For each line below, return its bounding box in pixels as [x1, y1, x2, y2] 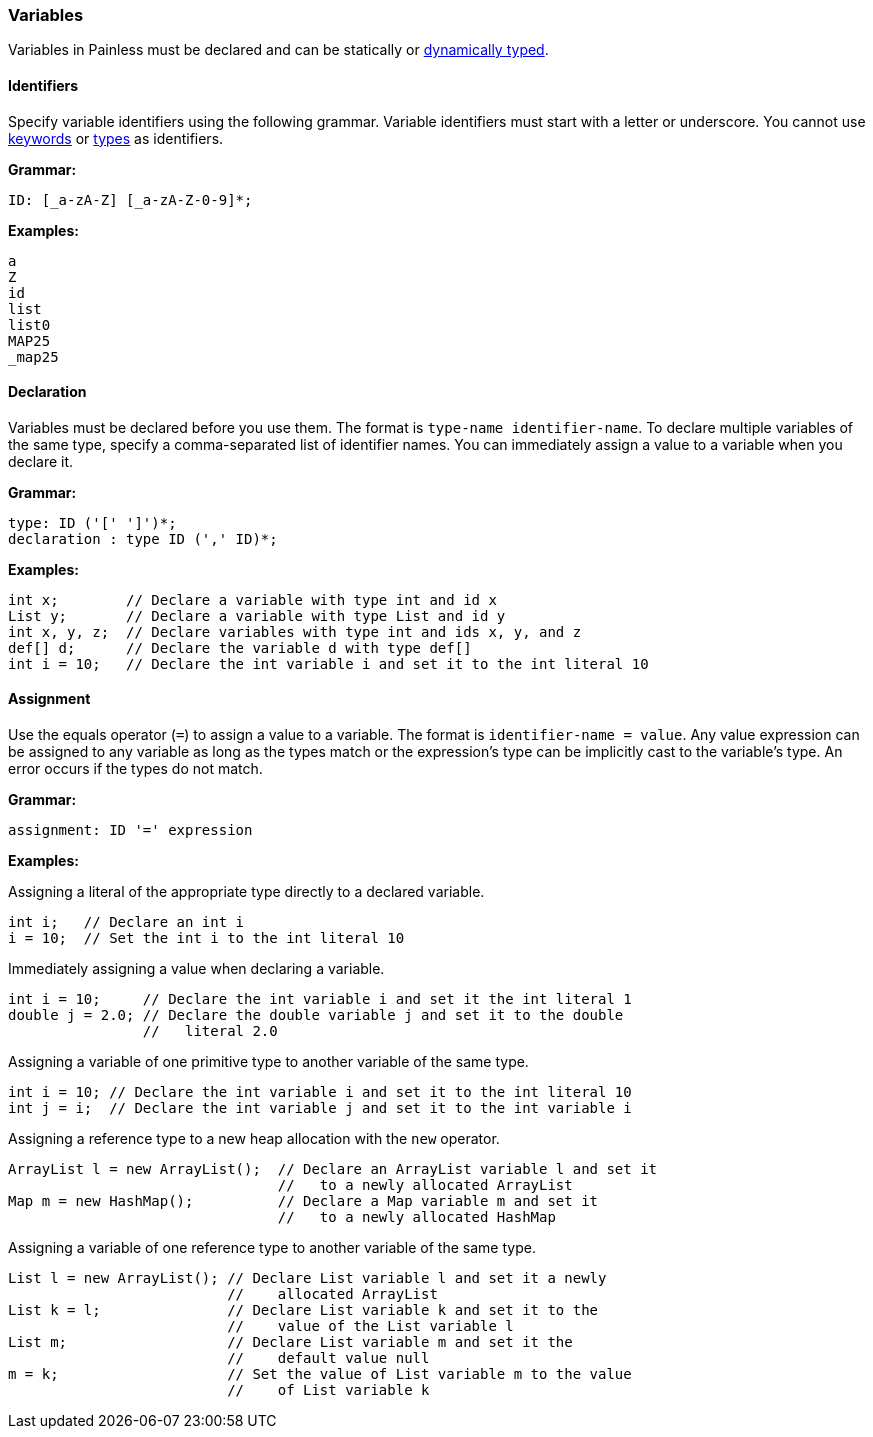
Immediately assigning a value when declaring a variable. [8, 960, 385, 978]
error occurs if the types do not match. [8, 760, 263, 778]
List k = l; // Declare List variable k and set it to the [8, 1302, 599, 1319]
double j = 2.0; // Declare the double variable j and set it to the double [8, 1007, 624, 1024]
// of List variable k [227, 1382, 430, 1399]
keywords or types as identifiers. [8, 129, 224, 147]
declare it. [8, 452, 74, 470]
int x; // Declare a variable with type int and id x [8, 591, 497, 608]
